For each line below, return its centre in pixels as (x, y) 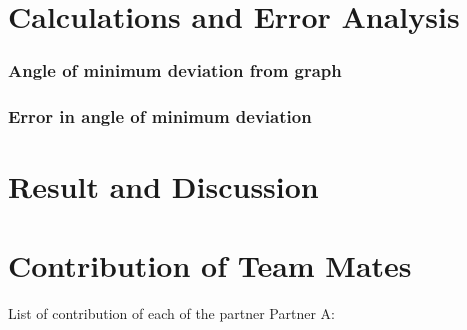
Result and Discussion (163, 186)
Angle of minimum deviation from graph (175, 70)
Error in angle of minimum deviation (160, 116)
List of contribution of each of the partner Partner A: (171, 312)
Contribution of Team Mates (210, 264)
